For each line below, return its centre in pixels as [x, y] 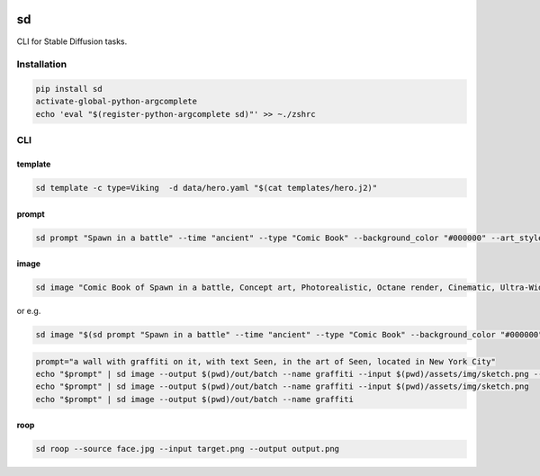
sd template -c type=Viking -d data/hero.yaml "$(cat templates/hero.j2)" [207, 188]
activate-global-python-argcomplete [117, 102]
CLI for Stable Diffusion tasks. [72, 41]
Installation [42, 65]
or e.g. [29, 311]
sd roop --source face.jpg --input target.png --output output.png [188, 449]
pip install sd [69, 89]
